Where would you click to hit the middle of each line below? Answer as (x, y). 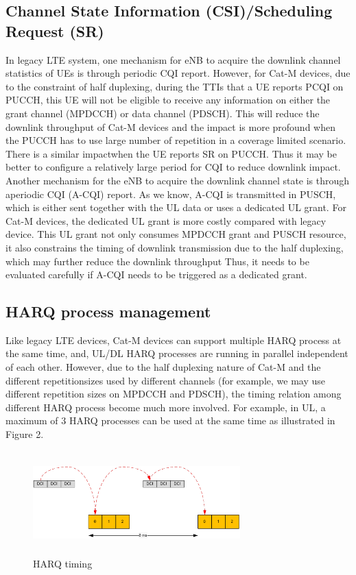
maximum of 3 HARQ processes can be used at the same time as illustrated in (170, 420)
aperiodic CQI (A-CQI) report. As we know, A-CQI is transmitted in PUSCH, (171, 194)
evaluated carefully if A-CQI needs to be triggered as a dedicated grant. (156, 274)
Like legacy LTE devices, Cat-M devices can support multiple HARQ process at (174, 340)
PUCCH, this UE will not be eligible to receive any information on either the (168, 100)
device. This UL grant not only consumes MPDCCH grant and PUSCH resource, (176, 234)
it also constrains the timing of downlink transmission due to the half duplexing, (175, 247)
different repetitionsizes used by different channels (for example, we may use (165, 380)
